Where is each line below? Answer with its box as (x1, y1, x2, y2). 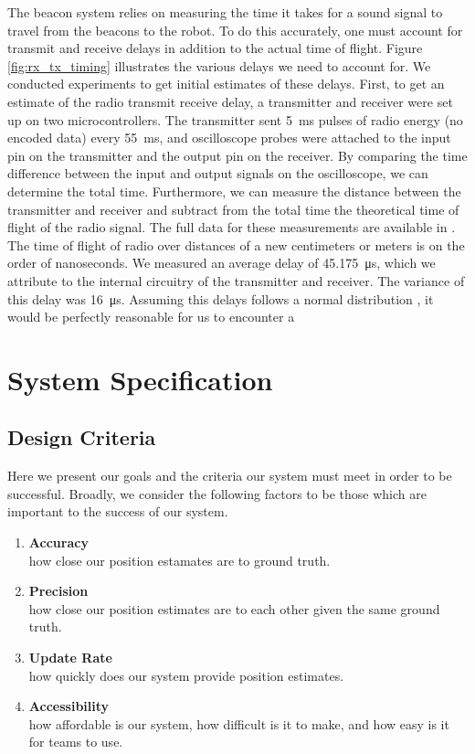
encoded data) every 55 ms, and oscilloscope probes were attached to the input (7, 128, 451, 147)
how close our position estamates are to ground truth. (28, 550, 331, 569)
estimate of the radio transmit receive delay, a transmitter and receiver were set (7, 91, 453, 111)
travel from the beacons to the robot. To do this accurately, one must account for (7, 20, 463, 39)
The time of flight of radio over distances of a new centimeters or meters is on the (7, 235, 465, 254)
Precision (28, 581, 89, 600)
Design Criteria (7, 423, 156, 451)
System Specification (7, 360, 273, 398)
